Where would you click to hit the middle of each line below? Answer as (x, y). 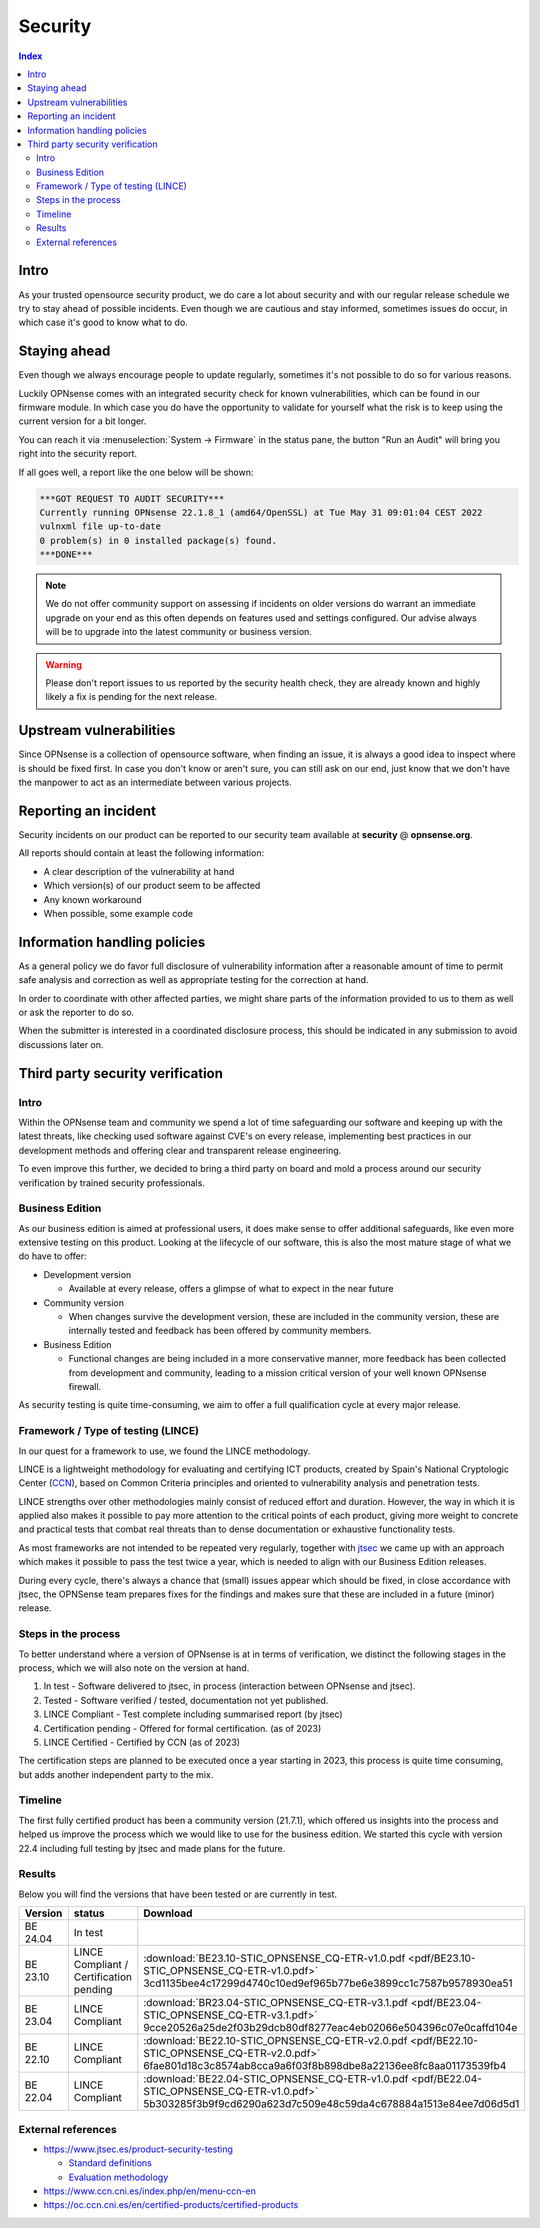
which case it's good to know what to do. (103, 322)
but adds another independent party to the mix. (116, 1774)
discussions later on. (61, 1044)
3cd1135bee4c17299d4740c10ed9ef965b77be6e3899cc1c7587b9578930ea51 (328, 1983)
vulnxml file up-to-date (100, 526)
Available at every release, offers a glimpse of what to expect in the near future (231, 1289)
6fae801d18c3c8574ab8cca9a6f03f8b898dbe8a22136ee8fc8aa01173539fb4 (325, 2066)
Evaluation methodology (118, 2177)
